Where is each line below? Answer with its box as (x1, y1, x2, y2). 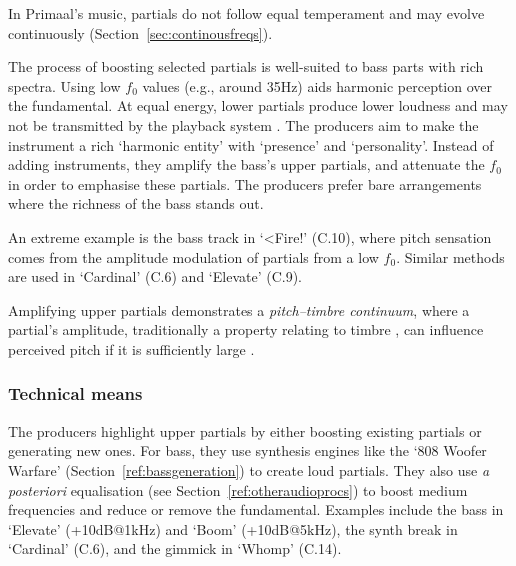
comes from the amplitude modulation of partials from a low (8, 246, 379, 267)
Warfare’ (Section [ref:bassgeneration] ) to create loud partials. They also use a (8, 459, 490, 480)
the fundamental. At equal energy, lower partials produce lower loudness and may (8, 95, 508, 116)
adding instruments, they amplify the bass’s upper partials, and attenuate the (8, 154, 485, 175)
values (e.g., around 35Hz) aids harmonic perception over (142, 75, 493, 96)
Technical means (8, 381, 143, 406)
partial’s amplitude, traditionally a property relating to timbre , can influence (8, 319, 484, 340)
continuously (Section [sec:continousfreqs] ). (8, 22, 273, 43)
